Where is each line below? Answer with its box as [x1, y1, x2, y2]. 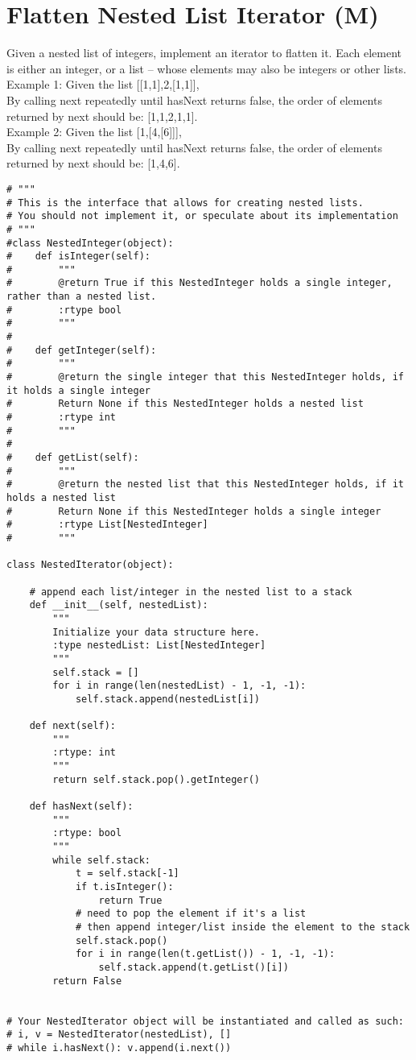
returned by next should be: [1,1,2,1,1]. [6, 107, 198, 124]
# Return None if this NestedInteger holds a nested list [6, 398, 364, 410]
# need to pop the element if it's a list [75, 908, 307, 920]
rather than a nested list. [6, 291, 157, 303]
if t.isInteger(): [75, 881, 174, 892]
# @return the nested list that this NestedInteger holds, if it [6, 478, 404, 491]
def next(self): [29, 720, 117, 732]
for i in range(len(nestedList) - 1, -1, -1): [52, 680, 307, 692]
